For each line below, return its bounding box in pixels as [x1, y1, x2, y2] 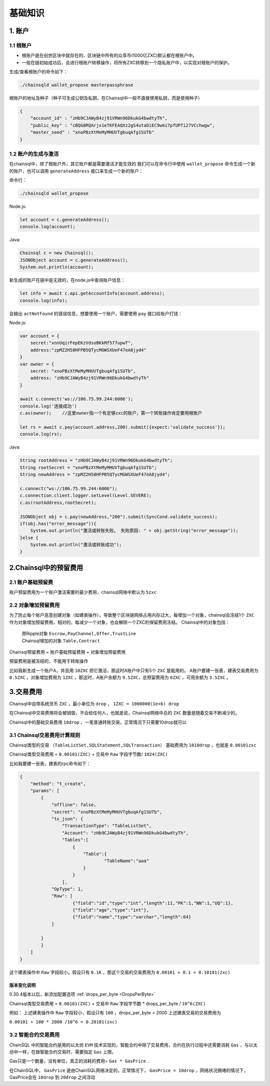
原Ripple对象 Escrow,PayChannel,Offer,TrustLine [21, 631, 136, 637]
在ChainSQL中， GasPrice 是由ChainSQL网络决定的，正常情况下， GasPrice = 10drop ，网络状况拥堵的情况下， [9, 1067, 248, 1073]
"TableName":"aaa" [104, 858, 149, 864]
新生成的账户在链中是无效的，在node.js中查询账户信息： [9, 277, 125, 283]
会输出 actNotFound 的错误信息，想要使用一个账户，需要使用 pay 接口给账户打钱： [9, 310, 182, 316]
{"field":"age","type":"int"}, [72, 908, 149, 913]
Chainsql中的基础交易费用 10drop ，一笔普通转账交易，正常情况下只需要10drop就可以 [9, 719, 187, 725]
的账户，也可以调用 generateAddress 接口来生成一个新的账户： [9, 168, 143, 174]
